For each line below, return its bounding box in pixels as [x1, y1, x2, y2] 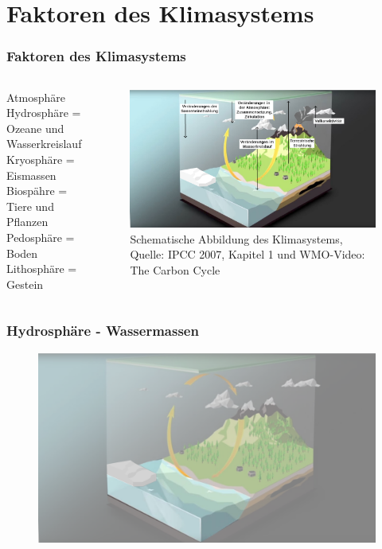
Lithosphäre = [6, 260, 77, 277]
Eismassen [6, 166, 57, 183]
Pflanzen [6, 213, 49, 230]
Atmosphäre [6, 88, 66, 105]
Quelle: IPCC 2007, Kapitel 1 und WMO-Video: [130, 246, 365, 263]
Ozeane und [6, 119, 64, 136]
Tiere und [6, 197, 54, 214]
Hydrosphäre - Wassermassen [6, 321, 199, 341]
